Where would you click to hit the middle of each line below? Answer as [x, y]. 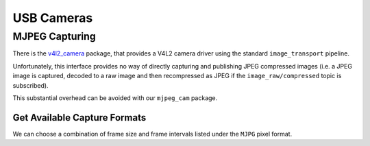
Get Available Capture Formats [79, 118]
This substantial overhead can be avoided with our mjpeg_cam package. [115, 98]
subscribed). [30, 85]
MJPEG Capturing [54, 36]
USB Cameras [53, 18]
